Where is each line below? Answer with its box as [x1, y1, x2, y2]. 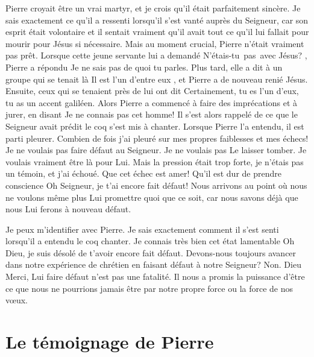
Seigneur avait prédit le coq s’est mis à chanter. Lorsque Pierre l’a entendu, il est [5, 119, 304, 132]
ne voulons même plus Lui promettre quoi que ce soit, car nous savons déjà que [5, 191, 298, 203]
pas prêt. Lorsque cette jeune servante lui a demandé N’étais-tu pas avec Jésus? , [5, 49, 307, 62]
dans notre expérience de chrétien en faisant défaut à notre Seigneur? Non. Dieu [5, 258, 301, 271]
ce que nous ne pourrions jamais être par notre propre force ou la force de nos [5, 282, 294, 294]
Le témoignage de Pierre [5, 329, 214, 354]
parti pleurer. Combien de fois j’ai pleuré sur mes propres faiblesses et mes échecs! [5, 131, 309, 144]
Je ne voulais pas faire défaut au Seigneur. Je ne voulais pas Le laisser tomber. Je [5, 144, 307, 156]
